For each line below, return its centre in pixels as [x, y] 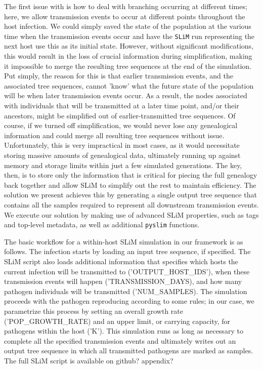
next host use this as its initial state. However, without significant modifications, [129, 46]
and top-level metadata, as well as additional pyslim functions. [102, 224]
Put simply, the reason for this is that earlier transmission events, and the [119, 76]
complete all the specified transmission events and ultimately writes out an [120, 340]
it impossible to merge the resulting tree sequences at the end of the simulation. [128, 66]
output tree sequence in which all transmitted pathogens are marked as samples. [129, 351]
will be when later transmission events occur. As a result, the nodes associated [126, 95]
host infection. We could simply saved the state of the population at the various [128, 26]
